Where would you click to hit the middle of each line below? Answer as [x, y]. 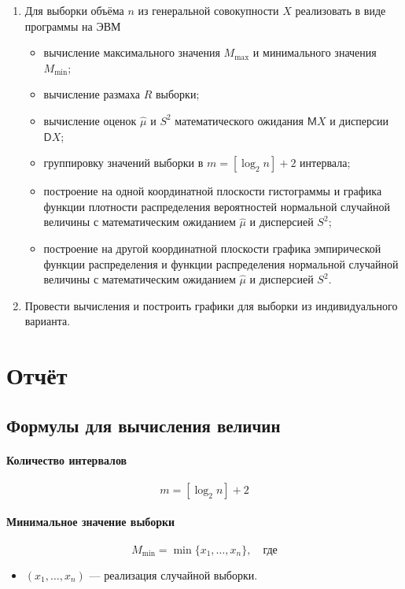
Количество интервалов [67, 459]
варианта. [48, 321]
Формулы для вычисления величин [144, 425]
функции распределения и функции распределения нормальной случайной [221, 263]
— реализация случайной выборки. [173, 574]
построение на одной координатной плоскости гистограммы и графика [213, 191]
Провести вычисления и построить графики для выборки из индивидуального [211, 305]
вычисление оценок [90, 120]
